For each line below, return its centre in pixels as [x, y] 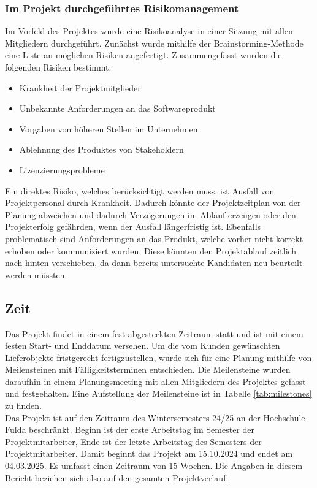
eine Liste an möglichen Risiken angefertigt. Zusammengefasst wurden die [143, 55]
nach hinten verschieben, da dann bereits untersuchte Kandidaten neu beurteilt [154, 263]
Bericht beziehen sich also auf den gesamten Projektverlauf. [117, 477]
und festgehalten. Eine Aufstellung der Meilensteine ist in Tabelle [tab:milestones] [158, 393]
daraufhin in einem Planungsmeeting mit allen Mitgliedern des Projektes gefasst [155, 381]
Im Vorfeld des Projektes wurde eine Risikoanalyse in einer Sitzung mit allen [149, 31]
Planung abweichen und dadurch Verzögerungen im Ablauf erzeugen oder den [151, 214]
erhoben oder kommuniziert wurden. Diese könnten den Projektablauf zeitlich [151, 250]
